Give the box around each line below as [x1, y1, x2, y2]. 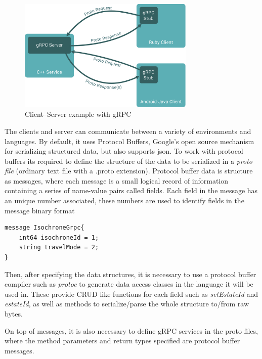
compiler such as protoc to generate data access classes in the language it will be [5, 279, 253, 289]
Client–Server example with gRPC [25, 109, 132, 119]
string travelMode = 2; [19, 244, 99, 251]
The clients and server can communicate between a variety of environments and [5, 125, 251, 136]
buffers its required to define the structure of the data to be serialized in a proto [5, 155, 252, 166]
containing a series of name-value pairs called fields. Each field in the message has [5, 185, 258, 196]
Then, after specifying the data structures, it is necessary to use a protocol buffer [5, 268, 256, 279]
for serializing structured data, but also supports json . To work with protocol [5, 146, 243, 156]
